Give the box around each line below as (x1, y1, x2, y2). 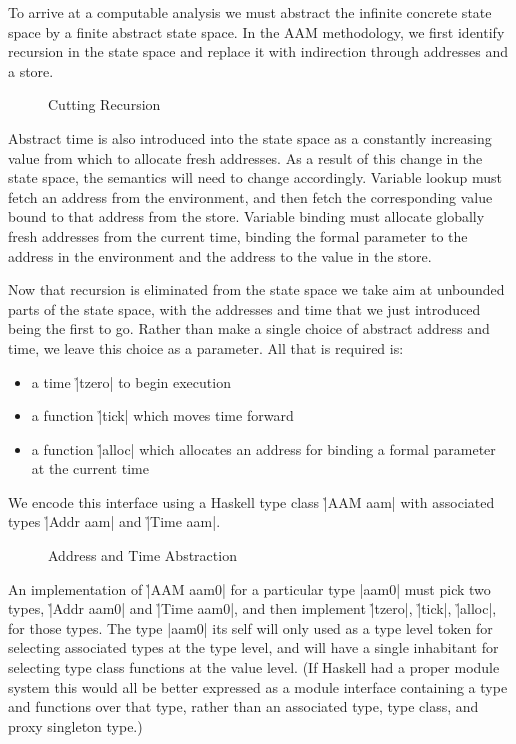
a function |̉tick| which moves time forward (31, 405, 294, 426)
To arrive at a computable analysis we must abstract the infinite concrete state (8, 2, 492, 22)
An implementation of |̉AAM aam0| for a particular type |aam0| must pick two (8, 578, 491, 599)
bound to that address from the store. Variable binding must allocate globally (8, 206, 485, 227)
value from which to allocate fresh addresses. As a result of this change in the (8, 147, 483, 168)
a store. (8, 60, 54, 81)
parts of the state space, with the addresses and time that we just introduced (8, 298, 481, 319)
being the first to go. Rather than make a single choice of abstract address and (8, 318, 490, 339)
